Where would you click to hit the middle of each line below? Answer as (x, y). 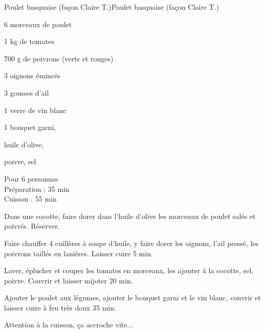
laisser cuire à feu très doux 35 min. (60, 307)
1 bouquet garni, (30, 127)
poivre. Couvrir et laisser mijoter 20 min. (69, 280)
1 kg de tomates (29, 41)
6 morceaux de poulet (38, 24)
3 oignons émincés (32, 75)
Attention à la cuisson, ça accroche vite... (69, 325)
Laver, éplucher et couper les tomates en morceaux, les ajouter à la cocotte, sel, (129, 270)
